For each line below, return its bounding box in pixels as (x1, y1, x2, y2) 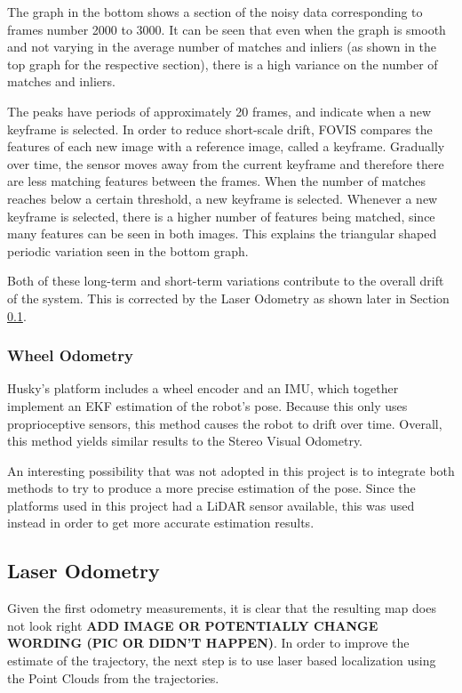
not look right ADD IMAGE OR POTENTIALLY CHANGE (7, 616, 378, 634)
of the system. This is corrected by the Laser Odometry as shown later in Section (7, 288, 450, 307)
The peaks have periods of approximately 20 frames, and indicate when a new (7, 101, 432, 120)
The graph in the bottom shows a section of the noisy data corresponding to (7, 3, 423, 20)
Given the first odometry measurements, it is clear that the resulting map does (7, 599, 436, 617)
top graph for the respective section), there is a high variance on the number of (7, 54, 438, 73)
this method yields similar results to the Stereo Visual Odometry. (7, 431, 363, 450)
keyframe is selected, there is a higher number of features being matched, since (7, 206, 435, 225)
